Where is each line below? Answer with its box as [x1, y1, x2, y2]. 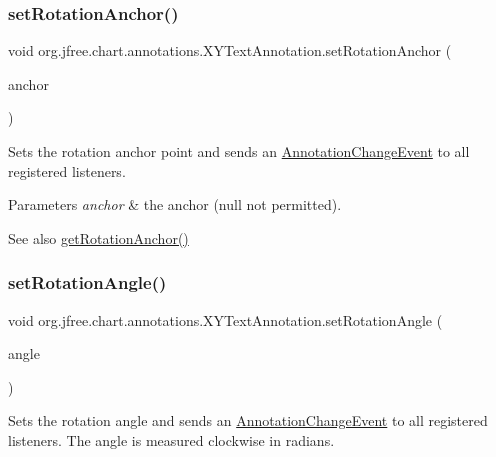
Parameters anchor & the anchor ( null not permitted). [8, 194, 342, 215]
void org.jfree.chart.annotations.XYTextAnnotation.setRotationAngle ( [8, 309, 443, 330]
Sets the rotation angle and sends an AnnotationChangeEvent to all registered [8, 410, 488, 431]
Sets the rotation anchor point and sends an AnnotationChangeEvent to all [8, 141, 470, 161]
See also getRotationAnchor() [8, 227, 189, 248]
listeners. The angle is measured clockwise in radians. [8, 429, 335, 450]
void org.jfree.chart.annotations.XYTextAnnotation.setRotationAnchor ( [8, 40, 452, 61]
